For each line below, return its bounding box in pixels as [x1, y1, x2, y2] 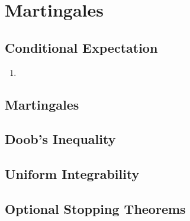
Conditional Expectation [5, 38, 158, 56]
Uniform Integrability [5, 165, 140, 183]
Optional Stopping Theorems [5, 199, 186, 217]
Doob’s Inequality [5, 130, 116, 148]
